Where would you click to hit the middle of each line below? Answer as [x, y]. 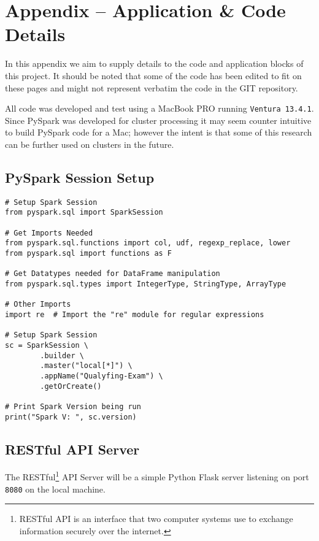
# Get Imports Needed [49, 233]
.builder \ [62, 355]
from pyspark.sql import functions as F [89, 254]
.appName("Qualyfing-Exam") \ [102, 376]
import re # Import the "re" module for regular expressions [135, 314]
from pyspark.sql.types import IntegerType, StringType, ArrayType [146, 284]
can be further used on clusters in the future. [90, 144]
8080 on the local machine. [55, 489]
